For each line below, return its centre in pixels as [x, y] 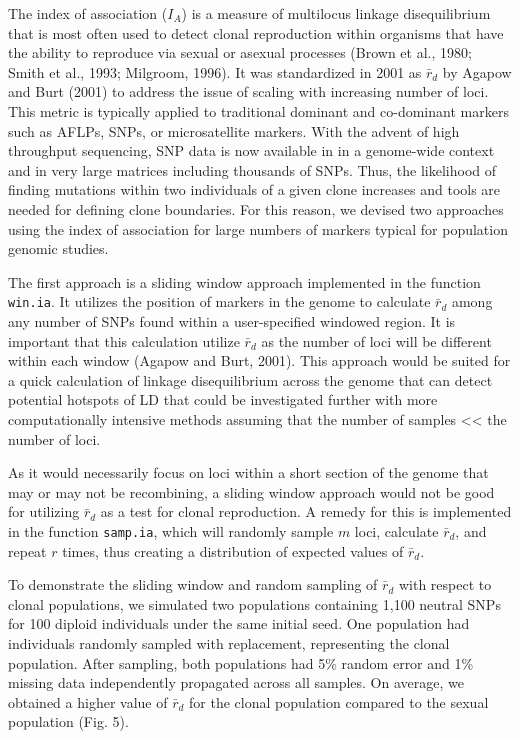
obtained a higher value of [88, 701]
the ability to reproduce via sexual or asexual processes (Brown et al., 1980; [240, 52]
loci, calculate [396, 530]
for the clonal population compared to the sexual [339, 701]
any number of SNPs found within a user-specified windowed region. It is [232, 320]
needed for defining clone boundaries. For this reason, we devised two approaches [256, 208]
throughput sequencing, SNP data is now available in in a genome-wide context [251, 150]
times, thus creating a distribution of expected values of [233, 550]
